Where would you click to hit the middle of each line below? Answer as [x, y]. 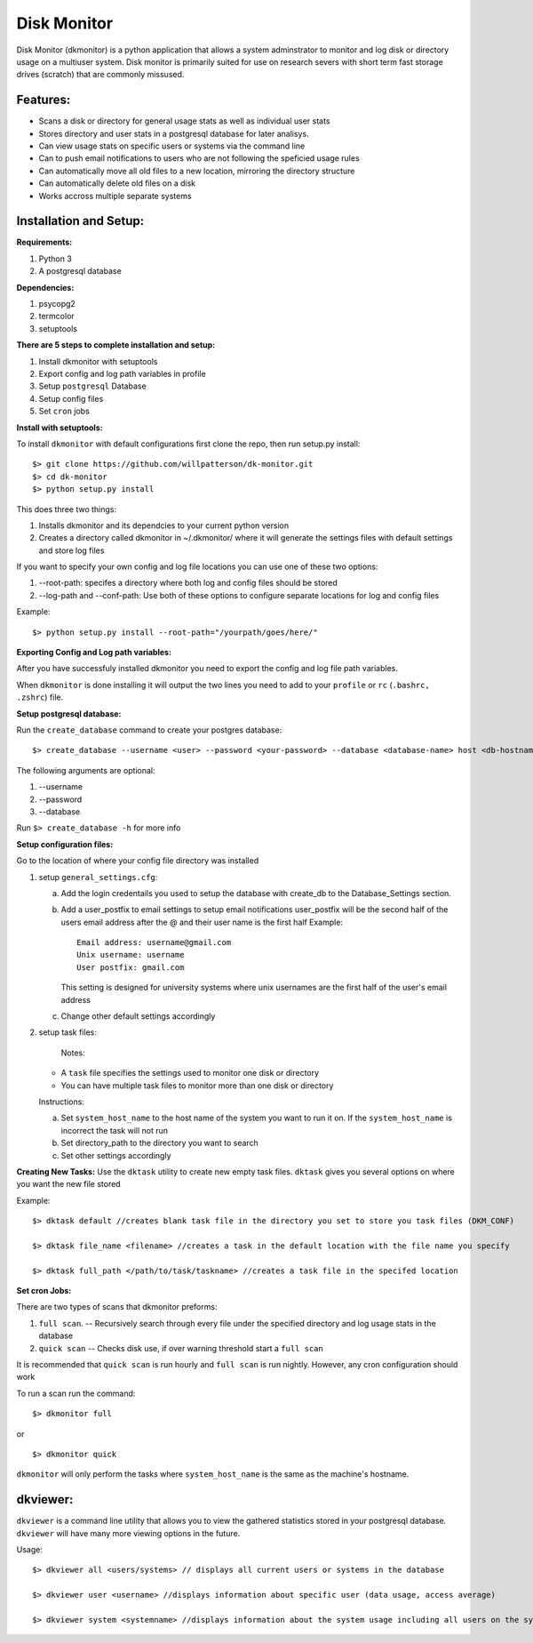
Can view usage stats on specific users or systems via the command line [172, 146]
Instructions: [61, 1102]
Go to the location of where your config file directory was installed [138, 861]
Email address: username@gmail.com [154, 943]
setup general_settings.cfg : [98, 877]
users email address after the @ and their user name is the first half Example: [202, 922]
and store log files [72, 550]
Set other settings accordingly [116, 1155]
